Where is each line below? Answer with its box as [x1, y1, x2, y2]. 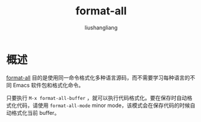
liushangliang [84, 24, 118, 31]
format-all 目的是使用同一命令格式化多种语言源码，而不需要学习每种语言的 [6, 74, 191, 81]
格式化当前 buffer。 [11, 109, 60, 116]
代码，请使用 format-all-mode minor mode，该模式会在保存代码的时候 [16, 102, 191, 109]
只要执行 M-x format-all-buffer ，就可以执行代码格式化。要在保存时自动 [6, 94, 188, 101]
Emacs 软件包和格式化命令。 [13, 81, 84, 89]
